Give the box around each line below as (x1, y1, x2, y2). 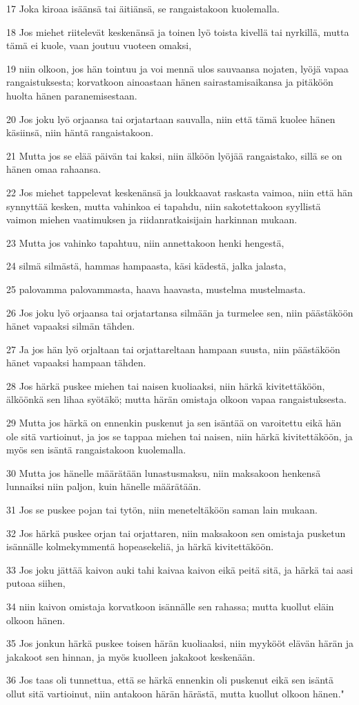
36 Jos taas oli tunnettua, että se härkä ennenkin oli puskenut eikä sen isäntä (6, 673, 333, 687)
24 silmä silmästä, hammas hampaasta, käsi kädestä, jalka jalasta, (6, 258, 287, 273)
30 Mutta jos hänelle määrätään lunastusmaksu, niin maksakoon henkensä (6, 465, 321, 480)
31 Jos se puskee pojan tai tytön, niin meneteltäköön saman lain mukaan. (6, 502, 318, 517)
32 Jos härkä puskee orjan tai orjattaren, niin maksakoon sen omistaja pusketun (6, 525, 346, 540)
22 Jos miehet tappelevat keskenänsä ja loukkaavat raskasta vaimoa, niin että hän (6, 185, 353, 199)
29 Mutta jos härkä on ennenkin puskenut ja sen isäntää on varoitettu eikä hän (6, 415, 342, 430)
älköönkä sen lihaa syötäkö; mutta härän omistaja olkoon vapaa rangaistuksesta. (6, 392, 347, 406)
